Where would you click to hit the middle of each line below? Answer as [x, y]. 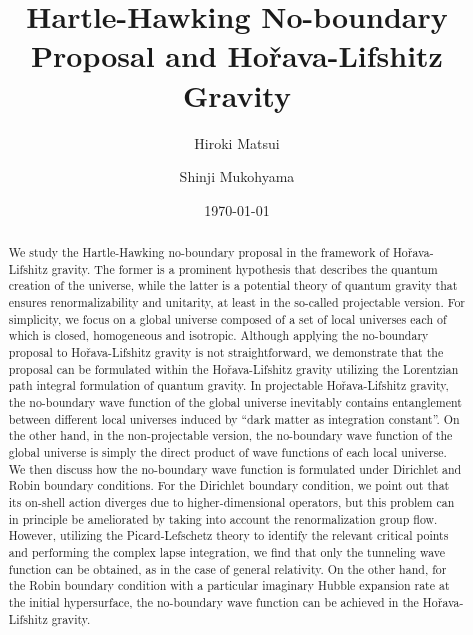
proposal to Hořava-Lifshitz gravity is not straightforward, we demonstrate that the [226, 352]
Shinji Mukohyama [237, 176]
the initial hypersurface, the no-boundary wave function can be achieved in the [213, 601]
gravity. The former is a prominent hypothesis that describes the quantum [244, 268]
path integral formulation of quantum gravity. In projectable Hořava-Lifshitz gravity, [228, 385]
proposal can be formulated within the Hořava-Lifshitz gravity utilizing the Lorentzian [233, 368]
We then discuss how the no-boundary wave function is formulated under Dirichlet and [235, 468]
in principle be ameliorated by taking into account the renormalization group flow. [223, 518]
